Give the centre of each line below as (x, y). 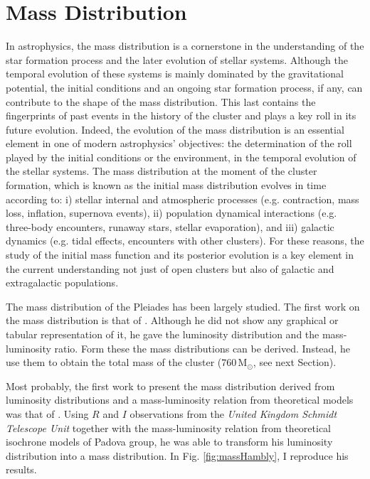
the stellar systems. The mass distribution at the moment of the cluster (162, 171)
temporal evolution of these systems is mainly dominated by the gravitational (175, 74)
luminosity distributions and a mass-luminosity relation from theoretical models (180, 400)
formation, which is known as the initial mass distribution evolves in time (166, 185)
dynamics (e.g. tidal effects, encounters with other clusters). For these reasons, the (185, 241)
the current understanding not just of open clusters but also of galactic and (170, 268)
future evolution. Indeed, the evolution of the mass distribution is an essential (175, 129)
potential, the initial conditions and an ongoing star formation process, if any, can (184, 87)
